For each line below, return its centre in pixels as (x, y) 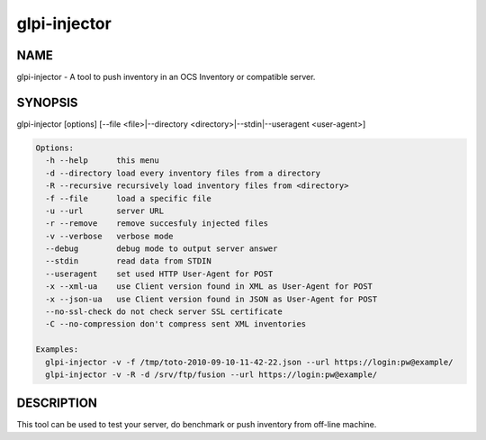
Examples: (57, 350)
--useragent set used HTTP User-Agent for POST (159, 274)
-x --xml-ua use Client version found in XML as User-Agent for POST (209, 287)
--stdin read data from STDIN (128, 261)
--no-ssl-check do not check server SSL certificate (164, 312)
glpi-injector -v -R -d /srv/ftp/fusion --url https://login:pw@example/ (211, 374)
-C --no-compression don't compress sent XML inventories (176, 324)
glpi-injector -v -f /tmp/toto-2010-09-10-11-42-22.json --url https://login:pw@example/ (249, 362)
